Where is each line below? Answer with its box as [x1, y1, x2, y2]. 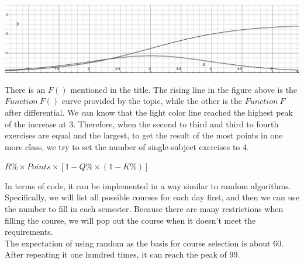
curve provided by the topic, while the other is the [61, 95, 243, 107]
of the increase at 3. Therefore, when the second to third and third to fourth [5, 117, 279, 130]
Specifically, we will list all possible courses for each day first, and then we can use [5, 191, 299, 203]
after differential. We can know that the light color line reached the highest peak [5, 106, 293, 118]
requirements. [5, 225, 53, 238]
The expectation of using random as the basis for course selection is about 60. [5, 237, 284, 249]
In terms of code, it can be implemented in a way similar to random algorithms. [5, 179, 291, 192]
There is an [5, 83, 46, 95]
